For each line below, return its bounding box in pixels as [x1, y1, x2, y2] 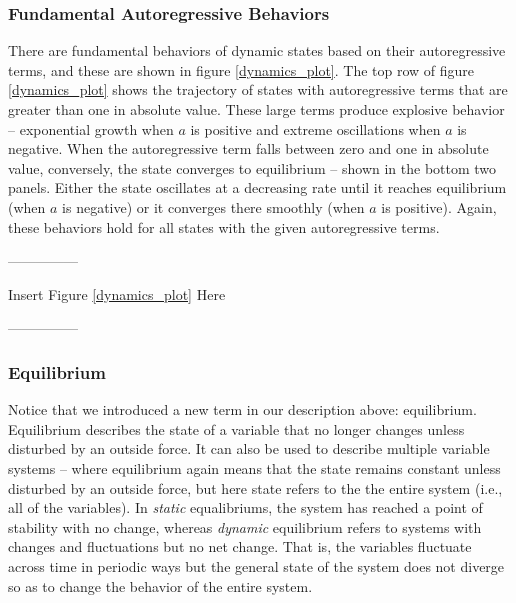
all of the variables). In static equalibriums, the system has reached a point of [8, 497, 483, 518]
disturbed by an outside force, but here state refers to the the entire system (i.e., [8, 477, 503, 498]
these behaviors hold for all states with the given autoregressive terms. [8, 216, 440, 237]
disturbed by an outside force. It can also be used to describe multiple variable [8, 438, 490, 459]
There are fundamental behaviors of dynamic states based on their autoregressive [8, 40, 506, 61]
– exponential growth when [8, 118, 174, 139]
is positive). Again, [381, 196, 497, 217]
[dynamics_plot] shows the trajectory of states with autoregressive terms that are [8, 79, 508, 100]
